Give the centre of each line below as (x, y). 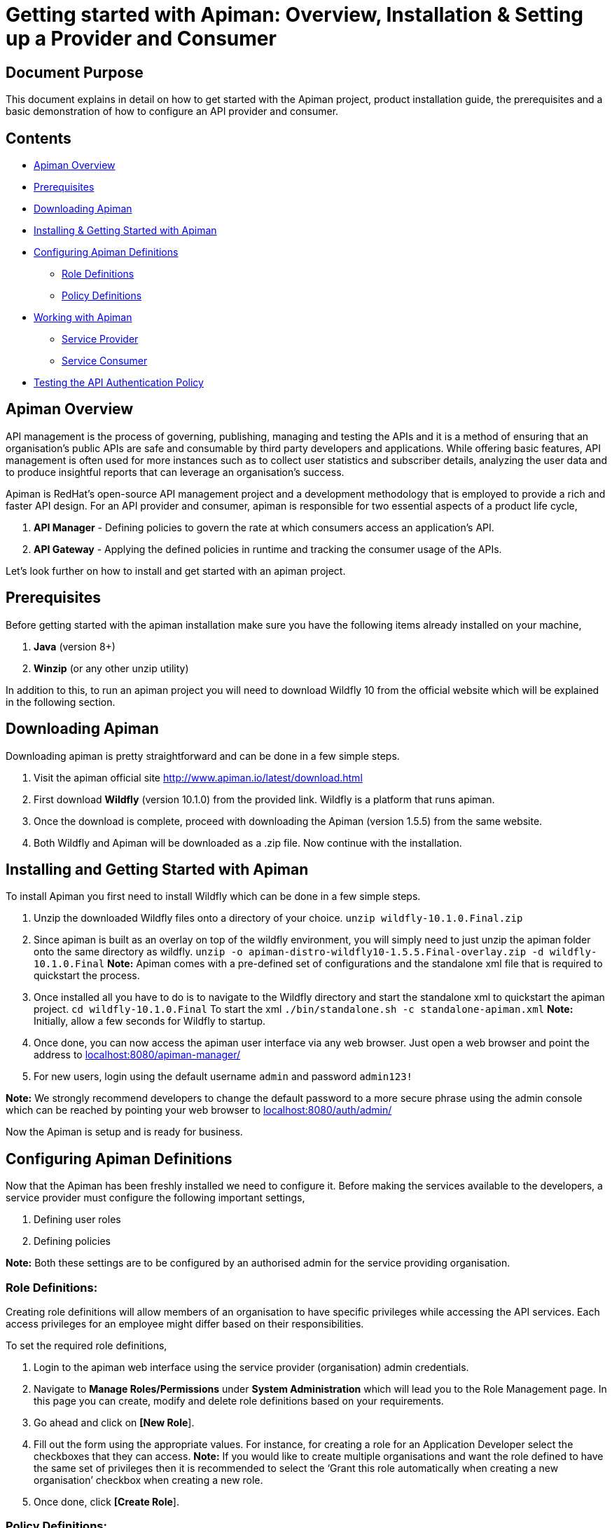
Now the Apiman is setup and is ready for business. (124, 1132)
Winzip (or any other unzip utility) (111, 668)
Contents (39, 138)
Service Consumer (105, 361)
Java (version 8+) (75, 646)
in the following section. (61, 702)
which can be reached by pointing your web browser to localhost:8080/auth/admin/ (199, 1110)
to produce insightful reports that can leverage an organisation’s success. (175, 472)
